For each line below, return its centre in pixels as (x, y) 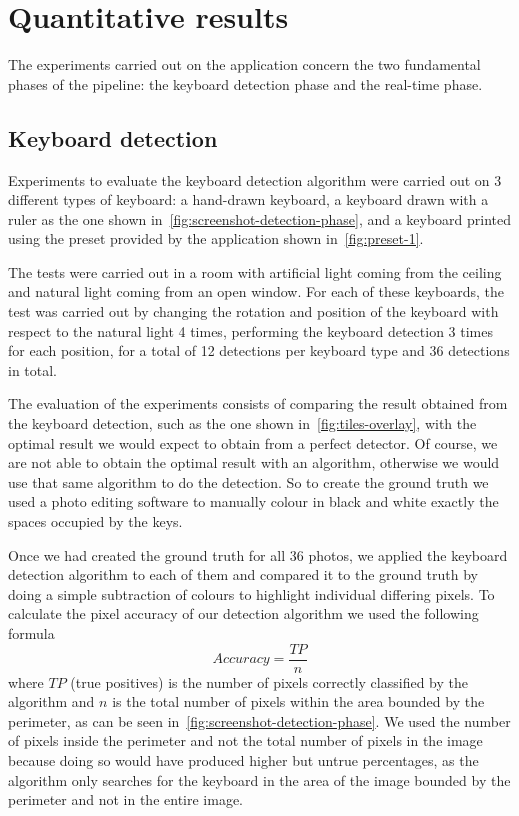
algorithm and (51, 701)
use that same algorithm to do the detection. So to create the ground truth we (248, 481)
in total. (33, 369)
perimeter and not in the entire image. (126, 799)
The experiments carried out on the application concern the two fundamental (244, 64)
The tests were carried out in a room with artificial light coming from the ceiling (255, 271)
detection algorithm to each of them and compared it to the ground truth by (243, 574)
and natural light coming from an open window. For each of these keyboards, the (256, 291)
